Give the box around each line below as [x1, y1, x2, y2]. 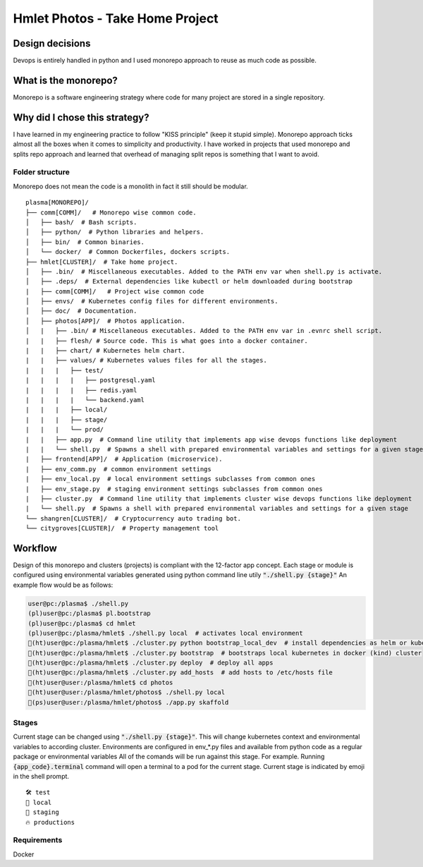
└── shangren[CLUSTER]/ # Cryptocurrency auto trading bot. [25, 514, 241, 522]
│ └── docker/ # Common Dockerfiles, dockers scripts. [25, 248, 231, 256]
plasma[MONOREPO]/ [25, 198, 90, 207]
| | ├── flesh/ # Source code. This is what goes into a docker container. [25, 337, 308, 345]
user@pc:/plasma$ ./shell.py [27, 600, 129, 607]
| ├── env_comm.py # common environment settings [25, 465, 211, 473]
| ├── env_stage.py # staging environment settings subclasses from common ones [25, 485, 324, 493]
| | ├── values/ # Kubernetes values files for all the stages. [25, 356, 267, 365]
